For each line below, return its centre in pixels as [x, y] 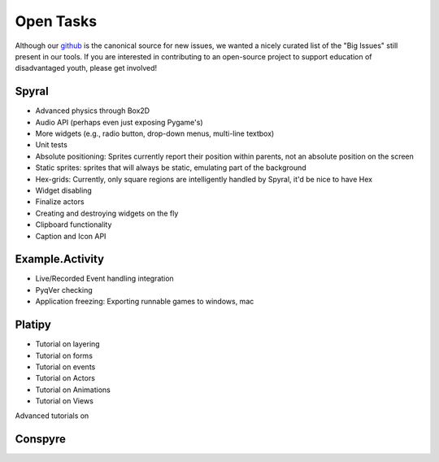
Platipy [33, 325]
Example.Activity [60, 259]
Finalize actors [60, 202]
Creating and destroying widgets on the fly [107, 213]
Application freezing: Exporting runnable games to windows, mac [145, 302]
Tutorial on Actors [65, 378]
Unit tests [52, 145]
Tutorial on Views [64, 401]
